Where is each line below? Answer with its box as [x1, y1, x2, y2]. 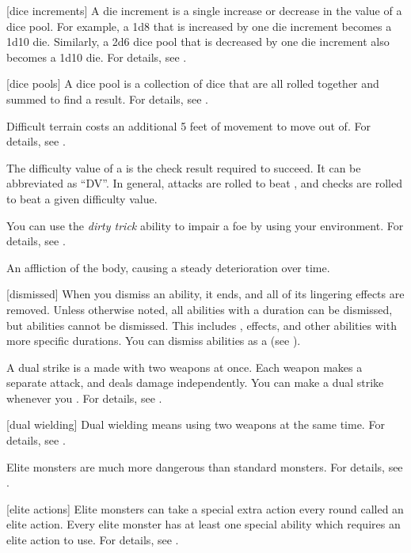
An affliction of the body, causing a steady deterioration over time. [6, 259, 330, 275]
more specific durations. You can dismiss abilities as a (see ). [6, 332, 301, 349]
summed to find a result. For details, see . [6, 90, 208, 107]
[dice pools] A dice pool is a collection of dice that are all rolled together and [6, 75, 379, 92]
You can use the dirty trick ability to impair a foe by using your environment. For [6, 217, 404, 233]
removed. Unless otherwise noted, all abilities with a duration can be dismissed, [6, 301, 393, 317]
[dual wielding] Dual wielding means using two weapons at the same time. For [6, 416, 385, 433]
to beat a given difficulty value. [6, 190, 158, 206]
